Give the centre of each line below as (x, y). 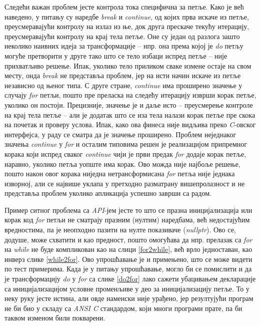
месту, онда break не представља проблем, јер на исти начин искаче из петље (123, 75)
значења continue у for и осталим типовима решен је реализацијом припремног (126, 144)
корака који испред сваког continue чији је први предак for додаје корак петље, (125, 153)
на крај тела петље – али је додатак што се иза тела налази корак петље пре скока (130, 114)
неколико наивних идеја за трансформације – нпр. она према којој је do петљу (124, 46)
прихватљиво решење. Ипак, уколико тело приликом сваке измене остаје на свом (128, 65)
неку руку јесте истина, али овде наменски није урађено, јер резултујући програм (129, 298)
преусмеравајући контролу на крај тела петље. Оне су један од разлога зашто (122, 36)
